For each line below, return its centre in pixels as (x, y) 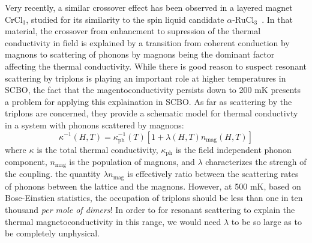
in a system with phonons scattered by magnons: (94, 124)
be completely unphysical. (52, 233)
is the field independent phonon (233, 149)
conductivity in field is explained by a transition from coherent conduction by (147, 42)
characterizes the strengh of (256, 161)
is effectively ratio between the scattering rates (213, 174)
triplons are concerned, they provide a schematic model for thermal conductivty (151, 113)
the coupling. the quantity (53, 174)
